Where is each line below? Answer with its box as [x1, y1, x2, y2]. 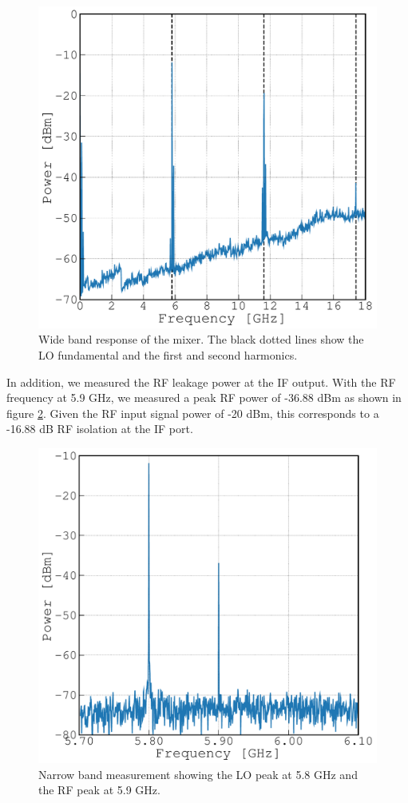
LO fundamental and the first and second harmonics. [38, 347, 298, 364]
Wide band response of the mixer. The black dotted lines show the [38, 331, 364, 348]
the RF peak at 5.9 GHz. [38, 781, 160, 798]
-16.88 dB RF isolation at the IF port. [6, 420, 193, 437]
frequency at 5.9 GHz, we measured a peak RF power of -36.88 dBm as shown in [6, 389, 402, 406]
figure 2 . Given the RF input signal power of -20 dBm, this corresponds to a [6, 404, 379, 421]
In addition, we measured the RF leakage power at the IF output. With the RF [6, 373, 396, 390]
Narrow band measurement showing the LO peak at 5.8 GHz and [38, 765, 358, 782]
